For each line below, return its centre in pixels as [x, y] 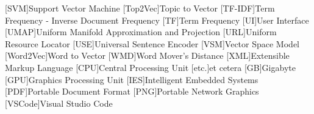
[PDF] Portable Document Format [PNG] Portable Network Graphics [132, 91]
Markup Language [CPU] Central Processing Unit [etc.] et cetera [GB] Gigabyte [150, 67]
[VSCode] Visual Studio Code [59, 103]
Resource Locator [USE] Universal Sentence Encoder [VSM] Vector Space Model [152, 43]
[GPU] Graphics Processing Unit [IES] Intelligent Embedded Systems [132, 79]
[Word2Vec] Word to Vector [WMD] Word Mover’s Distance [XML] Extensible [147, 55]
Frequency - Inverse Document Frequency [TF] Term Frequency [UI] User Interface [157, 20]
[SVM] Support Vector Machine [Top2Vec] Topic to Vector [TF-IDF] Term [140, 8]
